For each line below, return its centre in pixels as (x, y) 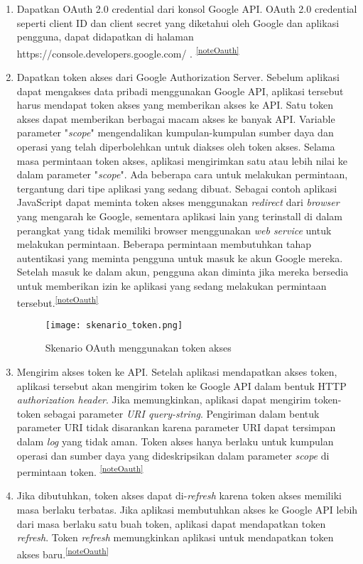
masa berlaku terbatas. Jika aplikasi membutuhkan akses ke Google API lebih (187, 510)
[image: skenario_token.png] (114, 325)
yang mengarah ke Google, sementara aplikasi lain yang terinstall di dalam (179, 216)
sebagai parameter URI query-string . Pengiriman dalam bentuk (181, 413)
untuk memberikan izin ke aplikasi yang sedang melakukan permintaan (172, 285)
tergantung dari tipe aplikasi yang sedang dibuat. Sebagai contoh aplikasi (177, 188)
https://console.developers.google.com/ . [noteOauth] (128, 52)
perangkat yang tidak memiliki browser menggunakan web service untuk (174, 230)
